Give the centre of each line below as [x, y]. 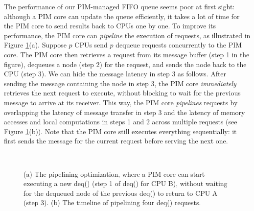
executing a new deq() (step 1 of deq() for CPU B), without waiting [126, 183]
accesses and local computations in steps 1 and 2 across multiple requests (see [121, 122]
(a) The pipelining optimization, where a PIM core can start [114, 174]
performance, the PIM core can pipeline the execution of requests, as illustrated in [127, 35]
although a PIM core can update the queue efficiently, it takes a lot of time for [122, 16]
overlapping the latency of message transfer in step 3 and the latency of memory [125, 112]
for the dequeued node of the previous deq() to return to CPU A [121, 193]
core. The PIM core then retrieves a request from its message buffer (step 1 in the [127, 54]
